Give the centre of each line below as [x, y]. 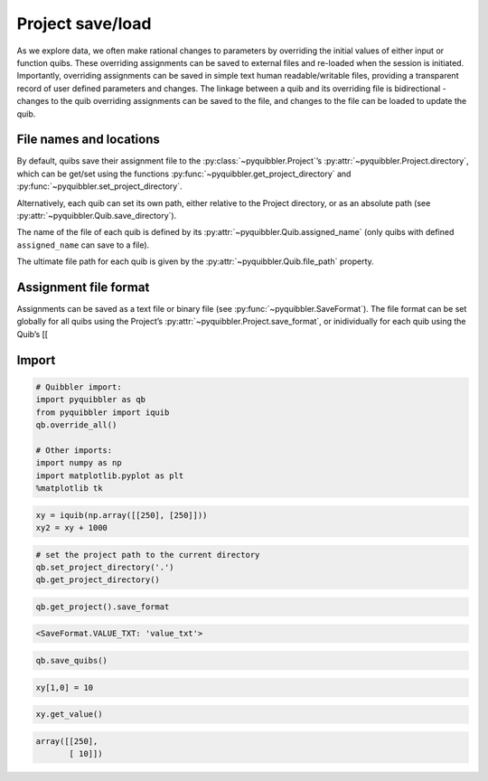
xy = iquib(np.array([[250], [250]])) [122, 515]
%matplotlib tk [69, 488]
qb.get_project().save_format [103, 607]
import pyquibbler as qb [91, 400]
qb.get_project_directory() [98, 580]
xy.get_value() [69, 715]
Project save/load [84, 24]
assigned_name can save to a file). [83, 245]
